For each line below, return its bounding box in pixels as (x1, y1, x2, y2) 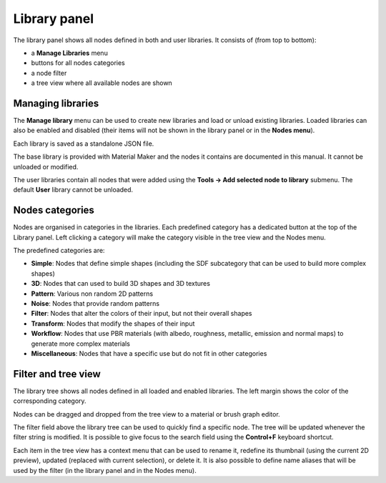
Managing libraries (13, 97, 99, 109)
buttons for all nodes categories (31, 59, 125, 67)
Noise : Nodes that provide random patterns (31, 299, 160, 307)
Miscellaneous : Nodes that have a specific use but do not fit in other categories (31, 349, 267, 357)
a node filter (31, 69, 67, 77)
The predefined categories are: (13, 247, 105, 255)
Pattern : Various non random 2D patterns (31, 289, 154, 298)
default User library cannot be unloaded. (13, 186, 134, 194)
